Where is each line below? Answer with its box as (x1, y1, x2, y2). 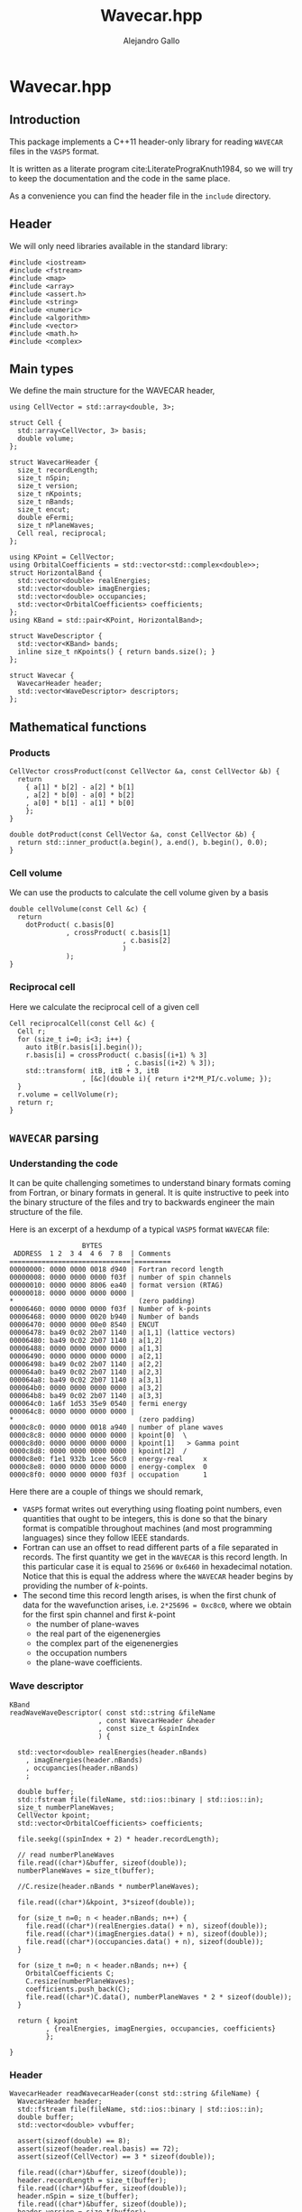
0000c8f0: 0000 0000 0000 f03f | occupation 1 (9, 1470, 207, 1480)
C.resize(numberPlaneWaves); (25, 1976, 135, 1985)
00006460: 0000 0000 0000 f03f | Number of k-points (9, 1305, 212, 1314)
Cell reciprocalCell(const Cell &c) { (9, 1019, 155, 1028)
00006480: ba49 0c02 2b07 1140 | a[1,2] (9, 1337, 164, 1346)
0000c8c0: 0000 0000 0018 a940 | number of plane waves (9, 1423, 224, 1432)
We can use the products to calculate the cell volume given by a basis (9, 887, 269, 898)
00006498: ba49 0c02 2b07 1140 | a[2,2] (9, 1360, 164, 1369)
